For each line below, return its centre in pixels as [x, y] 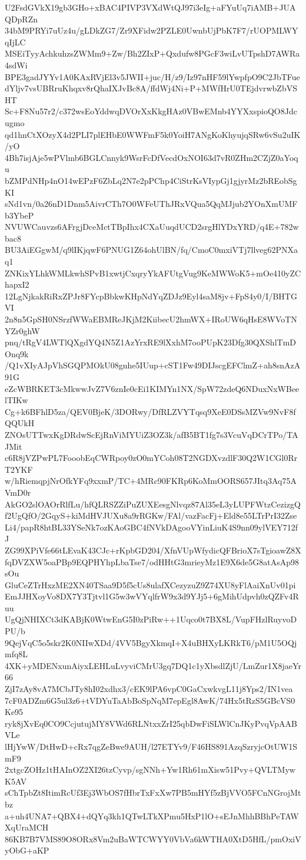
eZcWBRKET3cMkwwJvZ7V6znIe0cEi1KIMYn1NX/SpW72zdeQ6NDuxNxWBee [152, 388]
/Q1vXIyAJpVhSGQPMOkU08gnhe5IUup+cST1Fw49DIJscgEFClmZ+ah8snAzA [153, 365]
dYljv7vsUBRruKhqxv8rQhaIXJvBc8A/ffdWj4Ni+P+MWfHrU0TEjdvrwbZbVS [151, 88]
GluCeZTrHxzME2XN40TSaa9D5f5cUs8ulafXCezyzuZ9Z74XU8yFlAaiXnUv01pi [150, 584]
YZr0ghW [22, 330]
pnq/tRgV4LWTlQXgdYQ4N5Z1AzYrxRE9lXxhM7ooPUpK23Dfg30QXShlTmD [150, 342]
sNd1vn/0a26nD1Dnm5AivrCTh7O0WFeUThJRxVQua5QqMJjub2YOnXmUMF [151, 204]
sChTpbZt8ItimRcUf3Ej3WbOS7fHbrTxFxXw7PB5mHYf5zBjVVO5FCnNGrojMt [153, 793]
